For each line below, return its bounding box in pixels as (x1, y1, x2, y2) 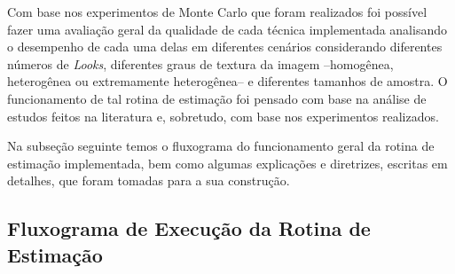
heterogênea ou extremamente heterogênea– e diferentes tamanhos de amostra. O (7, 72, 448, 90)
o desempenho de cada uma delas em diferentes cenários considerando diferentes (7, 37, 443, 56)
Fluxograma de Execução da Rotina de (7, 215, 371, 242)
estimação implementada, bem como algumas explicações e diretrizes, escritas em (7, 153, 448, 172)
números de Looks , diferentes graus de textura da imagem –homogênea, (7, 54, 394, 73)
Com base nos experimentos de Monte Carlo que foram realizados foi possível (7, 3, 428, 20)
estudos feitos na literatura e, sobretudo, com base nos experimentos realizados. (7, 106, 439, 125)
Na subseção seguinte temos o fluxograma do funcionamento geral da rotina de (7, 137, 435, 155)
